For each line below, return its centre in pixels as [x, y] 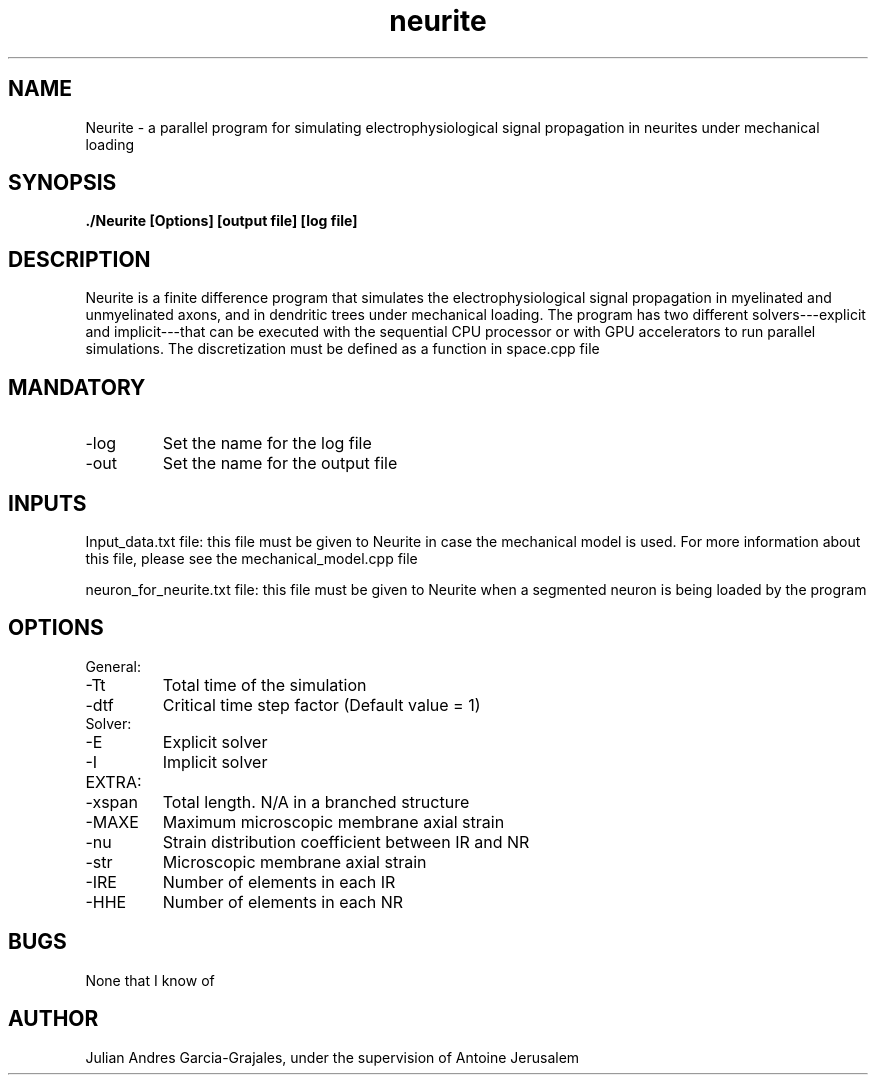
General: [113, 666]
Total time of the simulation [264, 684]
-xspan [111, 801]
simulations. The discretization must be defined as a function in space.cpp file [342, 349]
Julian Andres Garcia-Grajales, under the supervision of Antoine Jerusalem [332, 1057]
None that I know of [150, 980]
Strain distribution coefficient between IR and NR [346, 841]
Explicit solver [215, 741]
